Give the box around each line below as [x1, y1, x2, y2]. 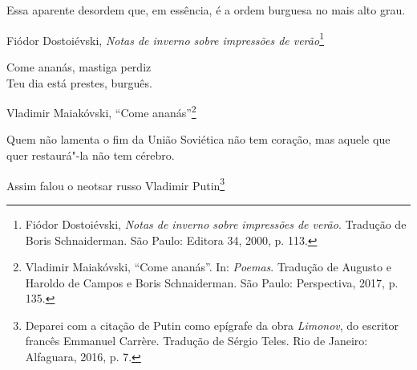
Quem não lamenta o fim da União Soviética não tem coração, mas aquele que [6, 131, 391, 148]
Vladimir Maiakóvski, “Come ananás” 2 [6, 102, 196, 120]
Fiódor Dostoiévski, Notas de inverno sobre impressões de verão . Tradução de [25, 215, 407, 232]
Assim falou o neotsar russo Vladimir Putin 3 [6, 174, 225, 193]
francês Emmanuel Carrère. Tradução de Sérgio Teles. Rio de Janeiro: [25, 332, 368, 349]
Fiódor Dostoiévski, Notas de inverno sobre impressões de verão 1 [6, 29, 324, 48]
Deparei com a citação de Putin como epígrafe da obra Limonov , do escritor [25, 316, 399, 333]
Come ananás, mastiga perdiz [6, 59, 152, 75]
